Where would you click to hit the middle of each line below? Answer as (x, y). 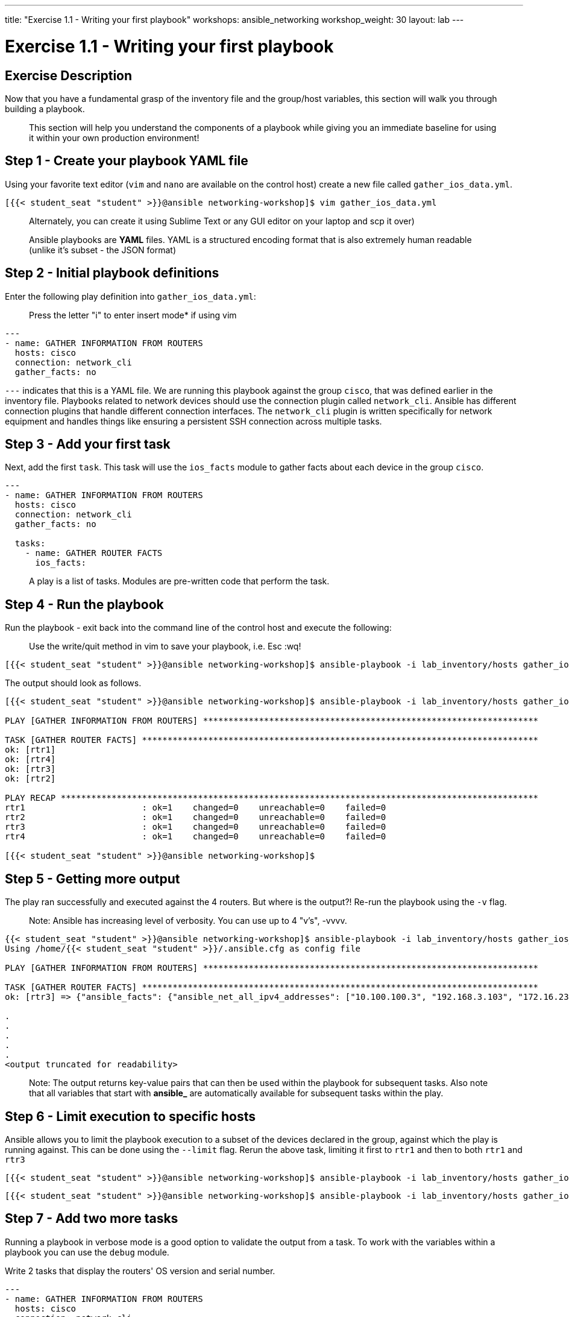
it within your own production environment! (114, 137)
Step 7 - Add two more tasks (92, 1219)
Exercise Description (69, 75)
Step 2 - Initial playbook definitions (112, 273)
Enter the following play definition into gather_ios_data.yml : (130, 296)
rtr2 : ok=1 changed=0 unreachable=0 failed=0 (196, 817)
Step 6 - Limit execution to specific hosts (130, 1116)
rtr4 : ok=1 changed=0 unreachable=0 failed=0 (196, 837)
